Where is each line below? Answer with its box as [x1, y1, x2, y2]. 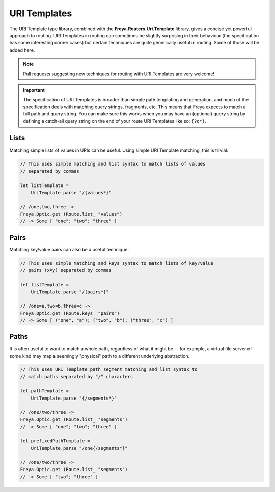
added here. [9, 46, 35, 53]
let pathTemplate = [20, 388, 69, 394]
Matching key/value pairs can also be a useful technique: [9, 246, 129, 252]
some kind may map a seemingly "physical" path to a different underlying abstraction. [9, 353, 190, 359]
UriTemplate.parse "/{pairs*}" [31, 289, 109, 295]
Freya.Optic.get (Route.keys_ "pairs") [20, 310, 120, 316]
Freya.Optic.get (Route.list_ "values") [20, 211, 122, 217]
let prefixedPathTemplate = [20, 438, 90, 444]
